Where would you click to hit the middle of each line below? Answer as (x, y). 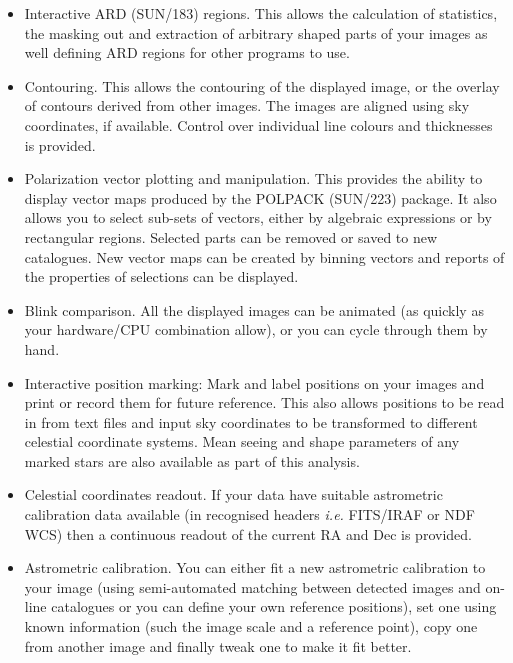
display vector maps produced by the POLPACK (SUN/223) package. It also (260, 197)
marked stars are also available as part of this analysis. (192, 460)
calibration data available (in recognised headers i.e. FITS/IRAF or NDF (249, 514)
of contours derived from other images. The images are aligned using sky (247, 105)
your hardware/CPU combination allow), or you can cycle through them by (256, 329)
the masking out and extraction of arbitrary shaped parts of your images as (256, 32)
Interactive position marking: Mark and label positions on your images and (254, 382)
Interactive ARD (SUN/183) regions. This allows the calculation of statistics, (261, 13)
